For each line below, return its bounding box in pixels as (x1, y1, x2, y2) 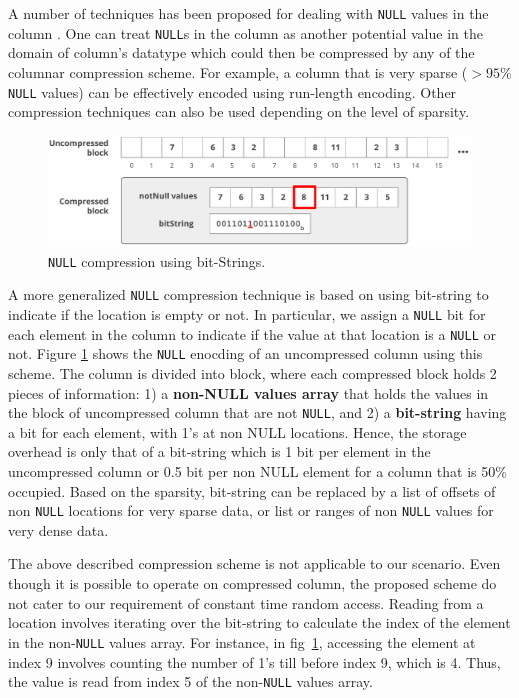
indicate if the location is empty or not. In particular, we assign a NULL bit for (8, 304, 486, 325)
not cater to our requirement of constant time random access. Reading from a (8, 592, 484, 613)
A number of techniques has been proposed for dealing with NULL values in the (8, 3, 489, 23)
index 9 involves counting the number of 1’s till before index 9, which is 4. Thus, (8, 651, 501, 672)
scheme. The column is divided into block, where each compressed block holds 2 (8, 363, 497, 383)
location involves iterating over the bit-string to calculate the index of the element (8, 612, 511, 633)
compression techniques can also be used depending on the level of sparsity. (8, 101, 470, 122)
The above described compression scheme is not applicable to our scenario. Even (8, 553, 501, 574)
